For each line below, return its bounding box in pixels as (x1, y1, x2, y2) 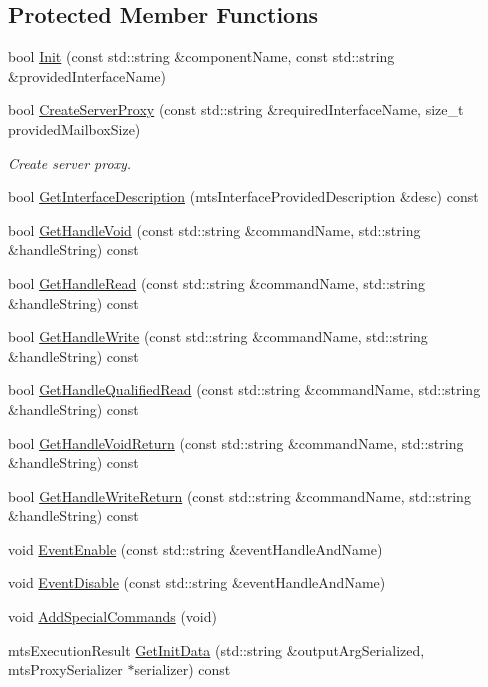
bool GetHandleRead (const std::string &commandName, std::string (8, 272, 425, 293)
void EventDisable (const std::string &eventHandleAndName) (8, 572, 386, 593)
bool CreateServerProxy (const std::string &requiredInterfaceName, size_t (8, 99, 464, 120)
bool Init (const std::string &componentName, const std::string (8, 46, 395, 67)
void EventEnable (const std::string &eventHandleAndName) (8, 538, 383, 559)
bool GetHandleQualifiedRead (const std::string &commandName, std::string (8, 379, 481, 400)
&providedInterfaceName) (8, 65, 166, 86)
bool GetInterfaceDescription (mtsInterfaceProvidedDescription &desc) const (8, 186, 479, 207)
